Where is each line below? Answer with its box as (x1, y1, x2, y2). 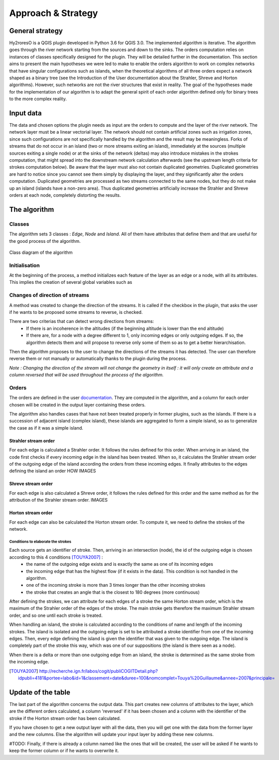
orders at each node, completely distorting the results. (9, 192, 121, 198)
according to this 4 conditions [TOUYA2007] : (9, 554, 103, 560)
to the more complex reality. (9, 96, 67, 102)
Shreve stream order (9, 481, 53, 487)
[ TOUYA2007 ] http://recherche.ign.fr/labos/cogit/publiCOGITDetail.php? (9, 668, 158, 674)
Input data (9, 109, 42, 117)
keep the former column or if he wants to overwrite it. (9, 747, 119, 753)
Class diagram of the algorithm (9, 249, 73, 255)
